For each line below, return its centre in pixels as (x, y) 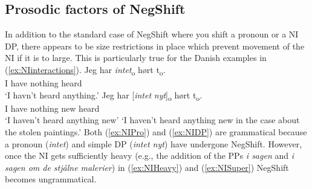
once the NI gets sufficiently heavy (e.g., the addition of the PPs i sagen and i (149, 155)
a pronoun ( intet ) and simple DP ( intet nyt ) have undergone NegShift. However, (154, 143)
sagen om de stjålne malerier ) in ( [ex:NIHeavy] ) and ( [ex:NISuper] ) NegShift (147, 167)
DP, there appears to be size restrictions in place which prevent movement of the (155, 46)
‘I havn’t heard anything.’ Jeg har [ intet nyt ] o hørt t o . (104, 95)
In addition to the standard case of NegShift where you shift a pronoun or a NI (152, 34)
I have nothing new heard (52, 108)
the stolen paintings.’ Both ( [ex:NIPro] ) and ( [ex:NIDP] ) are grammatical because (156, 132)
